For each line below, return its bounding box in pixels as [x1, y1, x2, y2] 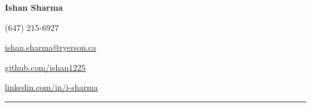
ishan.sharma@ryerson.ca [5, 41, 96, 53]
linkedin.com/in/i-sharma [5, 81, 98, 93]
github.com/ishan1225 [5, 61, 86, 73]
